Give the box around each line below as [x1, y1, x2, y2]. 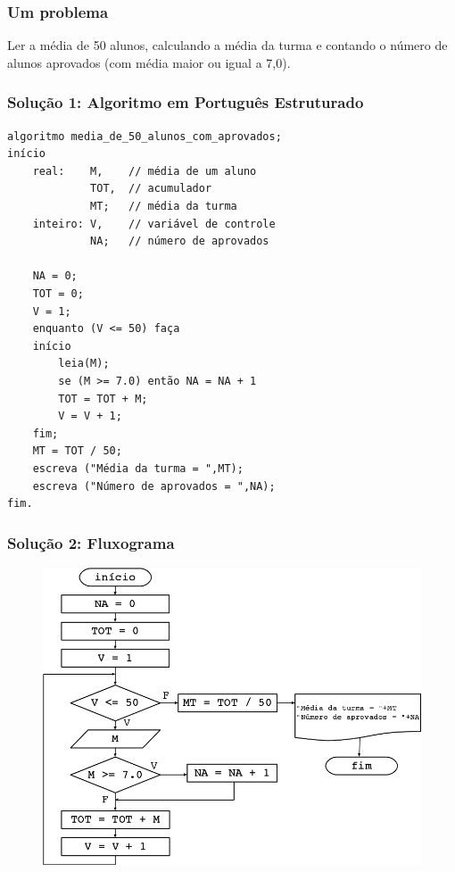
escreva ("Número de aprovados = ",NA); [32, 479, 276, 493]
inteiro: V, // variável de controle [32, 217, 276, 230]
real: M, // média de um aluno [32, 164, 257, 178]
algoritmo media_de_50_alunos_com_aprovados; [7, 129, 282, 143]
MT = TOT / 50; [32, 444, 122, 458]
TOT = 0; [32, 287, 84, 300]
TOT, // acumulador [90, 182, 212, 195]
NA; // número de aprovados [90, 235, 269, 248]
